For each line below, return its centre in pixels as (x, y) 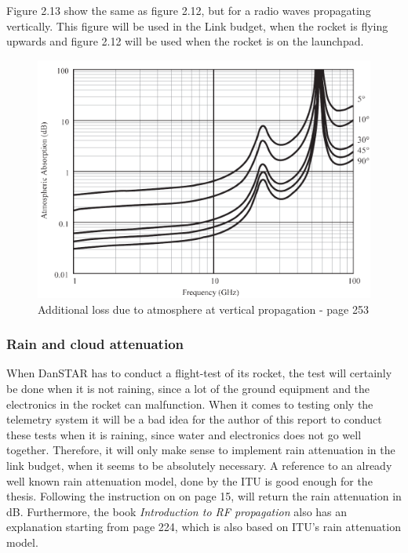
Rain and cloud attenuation (95, 344)
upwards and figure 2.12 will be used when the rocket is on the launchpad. (185, 41)
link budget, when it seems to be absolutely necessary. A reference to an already (199, 465)
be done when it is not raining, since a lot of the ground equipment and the (188, 388)
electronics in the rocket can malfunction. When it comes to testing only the (190, 404)
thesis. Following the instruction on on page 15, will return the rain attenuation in (204, 496)
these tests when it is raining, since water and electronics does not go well (184, 434)
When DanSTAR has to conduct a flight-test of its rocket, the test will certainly (199, 373)
